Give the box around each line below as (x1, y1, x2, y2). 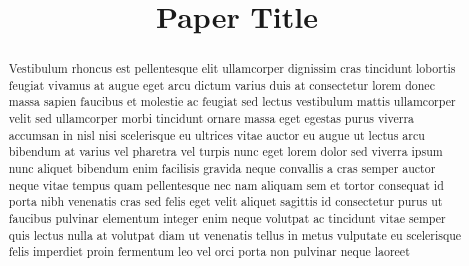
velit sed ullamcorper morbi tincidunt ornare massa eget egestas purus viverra (8, 110, 415, 127)
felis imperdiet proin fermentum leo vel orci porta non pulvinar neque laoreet (8, 243, 410, 260)
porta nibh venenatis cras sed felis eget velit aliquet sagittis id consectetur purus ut (8, 193, 443, 210)
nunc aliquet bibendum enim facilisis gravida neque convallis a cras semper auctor (8, 160, 436, 177)
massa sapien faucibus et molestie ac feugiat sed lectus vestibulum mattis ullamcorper (8, 93, 456, 110)
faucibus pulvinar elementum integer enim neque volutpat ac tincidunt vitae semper (8, 210, 446, 227)
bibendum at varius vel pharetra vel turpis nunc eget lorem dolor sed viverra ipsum (8, 143, 443, 160)
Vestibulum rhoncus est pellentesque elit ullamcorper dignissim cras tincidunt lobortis (8, 60, 456, 77)
